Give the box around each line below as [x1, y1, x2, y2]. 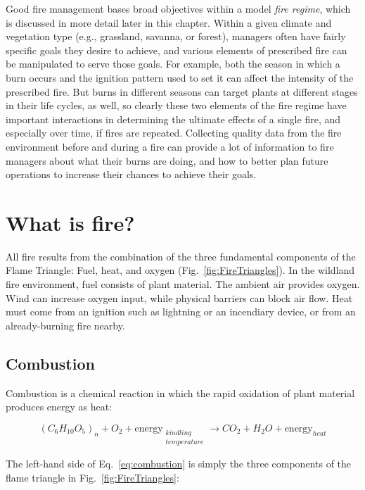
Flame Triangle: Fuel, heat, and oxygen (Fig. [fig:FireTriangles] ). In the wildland [6, 263, 355, 277]
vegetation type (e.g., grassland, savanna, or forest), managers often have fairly [6, 29, 346, 44]
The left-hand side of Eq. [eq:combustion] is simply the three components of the [6, 456, 352, 471]
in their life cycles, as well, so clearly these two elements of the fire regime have [6, 98, 347, 113]
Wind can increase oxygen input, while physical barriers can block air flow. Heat [6, 290, 353, 305]
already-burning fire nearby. [6, 318, 125, 332]
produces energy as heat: [6, 399, 113, 414]
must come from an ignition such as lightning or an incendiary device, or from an [6, 304, 356, 319]
